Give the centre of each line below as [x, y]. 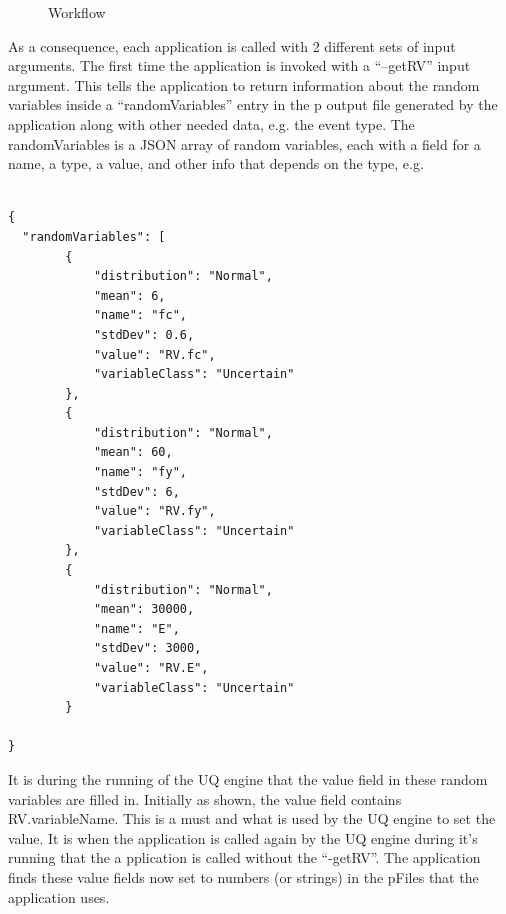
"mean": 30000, [144, 609]
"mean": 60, [133, 452]
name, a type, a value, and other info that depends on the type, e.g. [216, 163]
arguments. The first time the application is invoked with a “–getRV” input [239, 65]
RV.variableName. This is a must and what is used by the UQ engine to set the [252, 818]
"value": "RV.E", [151, 668]
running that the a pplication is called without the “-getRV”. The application [244, 857]
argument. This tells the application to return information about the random [244, 84]
